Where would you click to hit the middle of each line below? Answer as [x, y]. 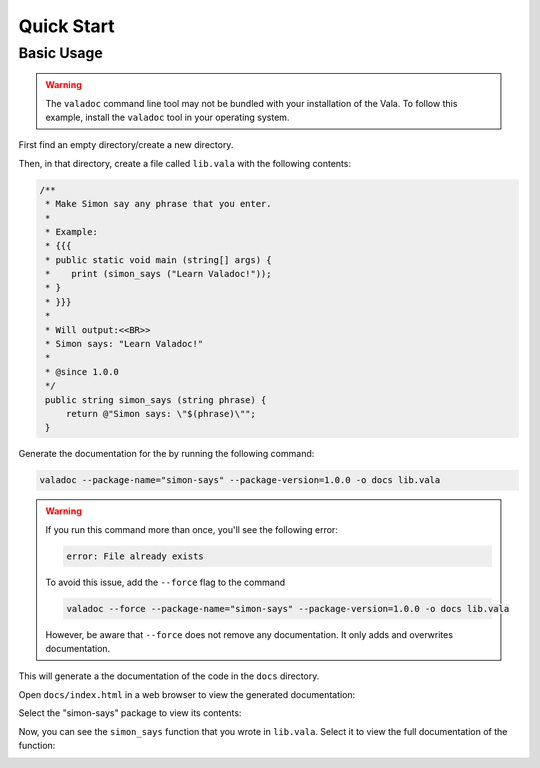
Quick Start [66, 26]
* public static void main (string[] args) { [158, 259]
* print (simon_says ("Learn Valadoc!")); [158, 274]
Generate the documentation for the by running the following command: [166, 454]
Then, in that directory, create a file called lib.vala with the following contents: [185, 163]
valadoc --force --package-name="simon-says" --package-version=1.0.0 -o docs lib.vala [288, 608]
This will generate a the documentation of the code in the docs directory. [169, 676]
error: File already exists [135, 556]
